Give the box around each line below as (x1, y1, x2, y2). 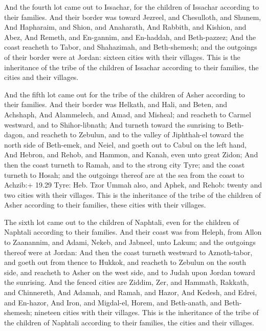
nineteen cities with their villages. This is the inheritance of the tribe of (34, 307, 259, 318)
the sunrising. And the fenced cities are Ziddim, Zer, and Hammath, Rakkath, (4, 277, 249, 287)
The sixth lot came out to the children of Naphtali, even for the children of (4, 216, 239, 227)
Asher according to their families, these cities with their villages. (4, 199, 206, 210)
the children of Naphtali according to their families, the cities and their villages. (4, 317, 254, 327)
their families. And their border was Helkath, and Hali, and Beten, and (4, 99, 228, 110)
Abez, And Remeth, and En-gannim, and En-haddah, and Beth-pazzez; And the (4, 31, 256, 42)
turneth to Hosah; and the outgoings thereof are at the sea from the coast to (4, 169, 245, 180)
